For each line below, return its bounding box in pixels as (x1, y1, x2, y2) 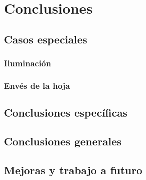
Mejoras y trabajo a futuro (4, 162, 143, 177)
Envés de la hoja (4, 79, 70, 91)
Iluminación (4, 57, 51, 69)
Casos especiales (4, 31, 87, 46)
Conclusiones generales (4, 134, 122, 149)
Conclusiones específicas (4, 105, 127, 120)
